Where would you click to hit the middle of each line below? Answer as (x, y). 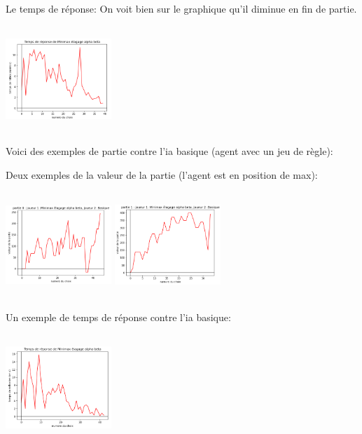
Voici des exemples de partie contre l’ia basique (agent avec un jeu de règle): (169, 151)
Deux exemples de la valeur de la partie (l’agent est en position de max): (162, 174)
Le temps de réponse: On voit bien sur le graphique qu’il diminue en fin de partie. (181, 8)
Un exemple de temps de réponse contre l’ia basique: (118, 317)
